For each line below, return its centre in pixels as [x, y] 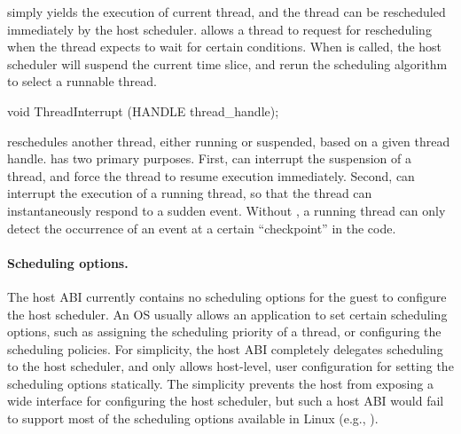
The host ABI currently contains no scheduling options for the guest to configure [227, 296]
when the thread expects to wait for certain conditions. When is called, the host [225, 47]
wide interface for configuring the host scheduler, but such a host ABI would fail [226, 401]
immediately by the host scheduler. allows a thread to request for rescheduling [219, 29]
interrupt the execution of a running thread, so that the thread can [190, 193]
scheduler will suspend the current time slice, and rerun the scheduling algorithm [227, 63]
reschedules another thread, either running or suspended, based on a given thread [229, 141]
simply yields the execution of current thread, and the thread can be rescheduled [227, 12]
